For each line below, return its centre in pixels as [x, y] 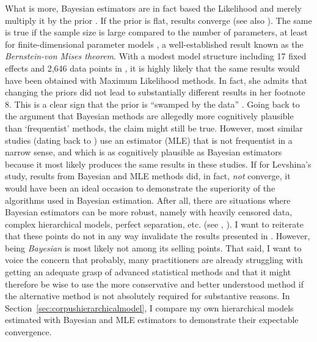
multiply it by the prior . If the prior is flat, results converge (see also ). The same [158, 20]
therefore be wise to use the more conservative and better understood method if [154, 284]
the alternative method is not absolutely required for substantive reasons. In [148, 296]
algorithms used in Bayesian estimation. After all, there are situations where [148, 200]
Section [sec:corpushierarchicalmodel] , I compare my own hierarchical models [149, 307]
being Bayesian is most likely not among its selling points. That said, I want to [153, 247]
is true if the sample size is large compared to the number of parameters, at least [156, 32]
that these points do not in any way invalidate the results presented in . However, [158, 236]
